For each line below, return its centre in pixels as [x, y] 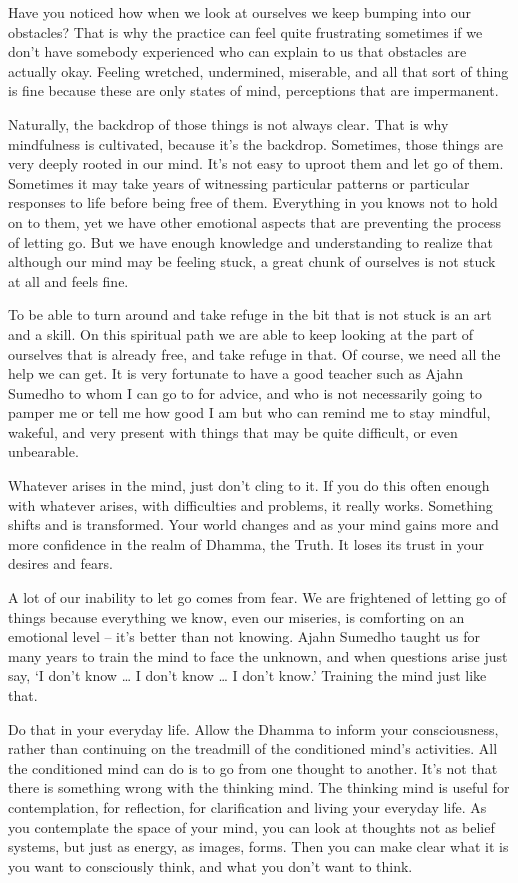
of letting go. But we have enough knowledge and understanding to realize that [250, 241]
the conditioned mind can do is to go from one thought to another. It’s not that [253, 767]
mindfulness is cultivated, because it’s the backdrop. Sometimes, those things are [255, 143]
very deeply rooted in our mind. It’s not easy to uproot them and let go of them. [256, 163]
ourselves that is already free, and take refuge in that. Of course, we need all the [254, 353]
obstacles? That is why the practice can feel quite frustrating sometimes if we [245, 31]
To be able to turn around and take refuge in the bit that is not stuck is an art [250, 314]
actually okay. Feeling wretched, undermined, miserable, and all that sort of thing [258, 70]
